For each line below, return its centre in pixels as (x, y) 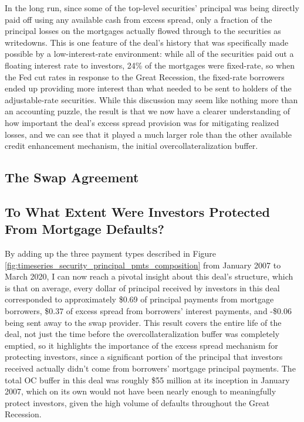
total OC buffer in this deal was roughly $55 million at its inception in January (147, 380)
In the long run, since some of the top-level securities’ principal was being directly (152, 8)
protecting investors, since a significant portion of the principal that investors (144, 357)
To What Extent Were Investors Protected (137, 211)
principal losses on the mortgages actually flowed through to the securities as (143, 31)
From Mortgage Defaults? (85, 229)
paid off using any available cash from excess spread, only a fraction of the (139, 19)
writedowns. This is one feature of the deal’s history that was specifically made (147, 42)
